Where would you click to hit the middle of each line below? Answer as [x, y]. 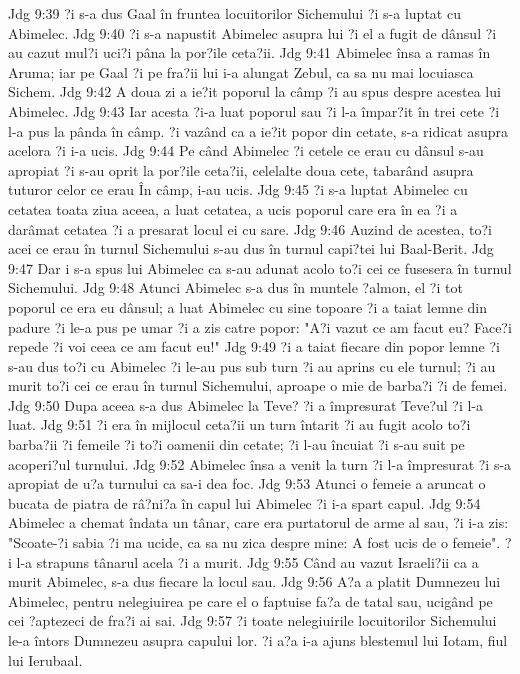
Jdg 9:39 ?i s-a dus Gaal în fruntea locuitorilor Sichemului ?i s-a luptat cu [234, 13]
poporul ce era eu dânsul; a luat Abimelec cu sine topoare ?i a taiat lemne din [247, 306]
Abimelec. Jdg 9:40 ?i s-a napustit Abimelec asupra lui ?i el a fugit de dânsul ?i [252, 32]
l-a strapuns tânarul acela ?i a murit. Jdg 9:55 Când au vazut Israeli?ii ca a [247, 561]
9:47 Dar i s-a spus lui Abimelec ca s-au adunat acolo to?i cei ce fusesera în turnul [260, 267]
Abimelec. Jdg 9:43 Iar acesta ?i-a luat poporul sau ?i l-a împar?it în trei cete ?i [254, 110]
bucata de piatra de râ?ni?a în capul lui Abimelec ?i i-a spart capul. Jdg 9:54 [244, 502]
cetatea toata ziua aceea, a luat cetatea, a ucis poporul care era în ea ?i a [233, 208]
